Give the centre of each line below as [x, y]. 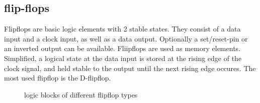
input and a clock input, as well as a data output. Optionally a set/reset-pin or [126, 38]
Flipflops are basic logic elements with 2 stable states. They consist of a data [122, 29]
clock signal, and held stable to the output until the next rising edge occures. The [130, 68]
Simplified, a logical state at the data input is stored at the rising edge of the [123, 58]
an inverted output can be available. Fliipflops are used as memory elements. [122, 48]
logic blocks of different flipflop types [81, 94]
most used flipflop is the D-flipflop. [58, 78]
